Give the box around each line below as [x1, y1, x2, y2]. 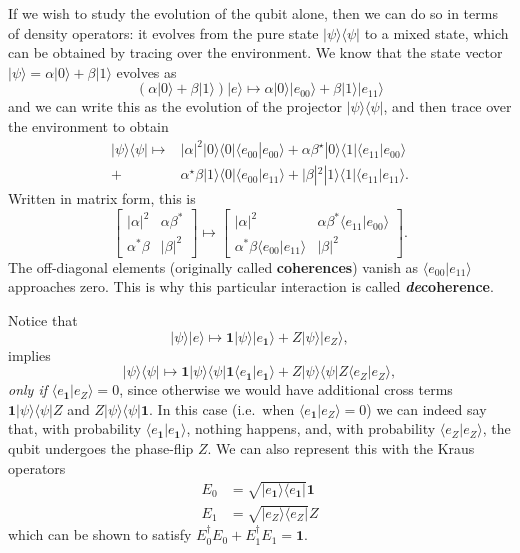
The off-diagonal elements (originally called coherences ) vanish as [8, 256, 419, 277]
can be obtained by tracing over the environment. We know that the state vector [8, 42, 503, 63]
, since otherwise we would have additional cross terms [119, 379, 453, 400]
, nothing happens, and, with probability [186, 418, 436, 439]
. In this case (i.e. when [149, 398, 295, 419]
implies [8, 344, 51, 365]
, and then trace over [383, 96, 512, 117]
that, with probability [8, 418, 142, 439]
